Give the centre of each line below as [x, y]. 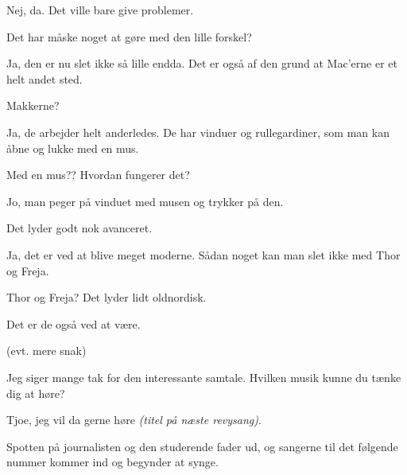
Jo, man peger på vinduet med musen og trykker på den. [145, 201]
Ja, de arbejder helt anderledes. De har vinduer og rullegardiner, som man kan [198, 132]
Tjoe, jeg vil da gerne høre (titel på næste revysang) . [134, 420]
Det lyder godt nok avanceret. [79, 228]
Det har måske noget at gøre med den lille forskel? [129, 36]
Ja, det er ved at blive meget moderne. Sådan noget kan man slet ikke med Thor [203, 254]
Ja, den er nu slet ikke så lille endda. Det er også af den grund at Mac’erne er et [202, 63]
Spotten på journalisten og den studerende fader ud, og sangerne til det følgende [202, 446]
